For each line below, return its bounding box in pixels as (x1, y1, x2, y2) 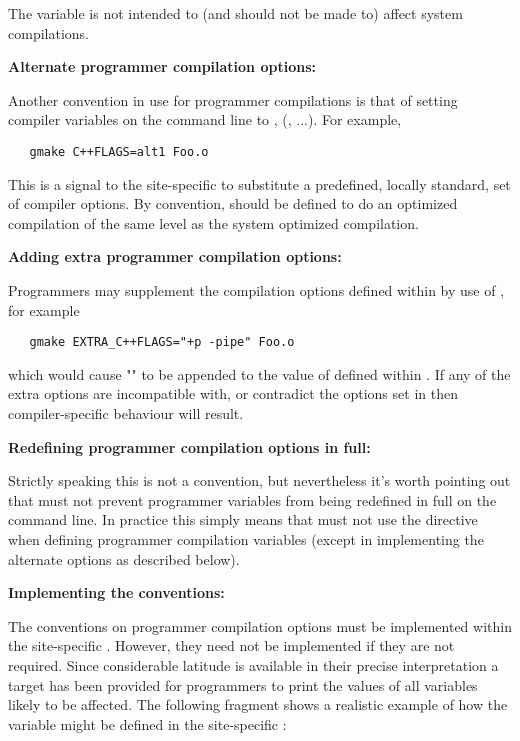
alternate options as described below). (8, 548, 240, 569)
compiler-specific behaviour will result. (8, 403, 244, 424)
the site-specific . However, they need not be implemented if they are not (8, 635, 455, 656)
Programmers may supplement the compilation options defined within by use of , (8, 280, 505, 300)
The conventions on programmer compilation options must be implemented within (8, 615, 512, 636)
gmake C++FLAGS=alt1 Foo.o (29, 144, 209, 159)
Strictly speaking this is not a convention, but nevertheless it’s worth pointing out (8, 470, 511, 491)
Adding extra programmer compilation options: (8, 246, 342, 267)
